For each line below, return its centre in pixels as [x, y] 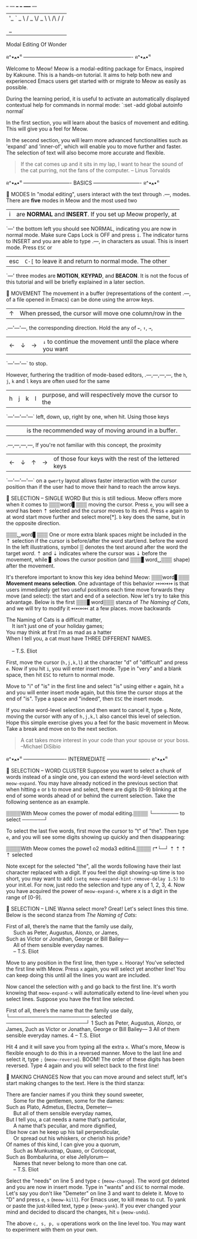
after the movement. [30, 566]
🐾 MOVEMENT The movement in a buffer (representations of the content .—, [98, 293]
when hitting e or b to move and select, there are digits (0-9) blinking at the [96, 789]
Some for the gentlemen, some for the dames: [69, 1100]
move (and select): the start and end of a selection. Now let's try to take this [98, 596]
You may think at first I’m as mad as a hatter [59, 632]
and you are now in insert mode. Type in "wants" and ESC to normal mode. [95, 1187]
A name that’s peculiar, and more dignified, [65, 1126]
